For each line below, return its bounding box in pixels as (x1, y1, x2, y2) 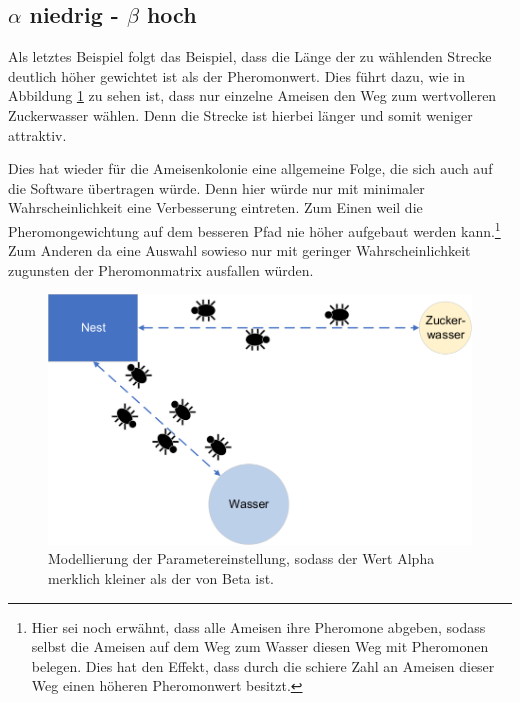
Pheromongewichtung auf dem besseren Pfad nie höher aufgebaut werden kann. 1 (8, 217, 501, 241)
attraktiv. (8, 124, 67, 145)
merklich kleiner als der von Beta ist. (48, 567, 275, 588)
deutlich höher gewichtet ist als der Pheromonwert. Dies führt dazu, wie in (8, 65, 465, 86)
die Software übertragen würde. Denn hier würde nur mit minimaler (8, 177, 425, 198)
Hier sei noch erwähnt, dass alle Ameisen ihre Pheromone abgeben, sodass (31, 616, 486, 637)
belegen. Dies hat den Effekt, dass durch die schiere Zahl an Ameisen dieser (31, 655, 495, 676)
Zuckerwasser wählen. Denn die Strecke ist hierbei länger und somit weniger (8, 104, 473, 125)
